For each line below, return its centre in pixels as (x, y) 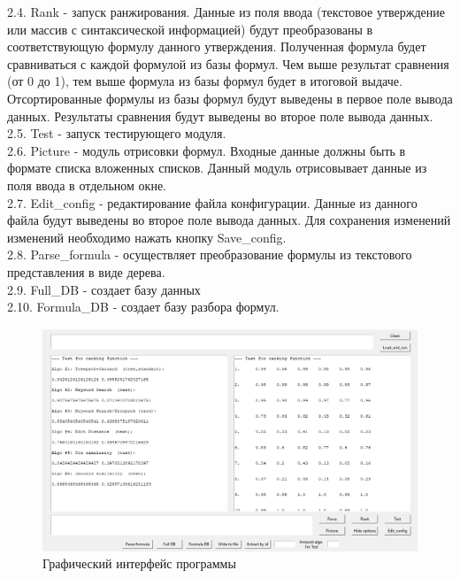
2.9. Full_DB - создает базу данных (104, 289)
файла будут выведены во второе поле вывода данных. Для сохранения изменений (229, 220)
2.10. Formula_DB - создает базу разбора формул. (143, 307)
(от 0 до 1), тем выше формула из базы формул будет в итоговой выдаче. (205, 81)
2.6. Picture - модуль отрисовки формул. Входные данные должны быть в (207, 150)
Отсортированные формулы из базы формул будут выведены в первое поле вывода (230, 98)
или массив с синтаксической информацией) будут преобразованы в (190, 29)
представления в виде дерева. (86, 271)
